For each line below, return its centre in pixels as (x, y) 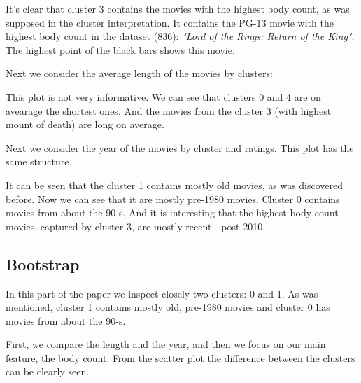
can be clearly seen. (48, 371)
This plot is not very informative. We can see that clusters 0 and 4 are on (163, 96)
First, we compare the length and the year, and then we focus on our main (166, 344)
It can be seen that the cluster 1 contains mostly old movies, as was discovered (175, 184)
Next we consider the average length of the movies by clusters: (139, 73)
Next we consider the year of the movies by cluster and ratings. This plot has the (180, 147)
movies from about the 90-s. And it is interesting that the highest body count (172, 213)
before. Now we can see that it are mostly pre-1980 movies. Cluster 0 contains (173, 199)
